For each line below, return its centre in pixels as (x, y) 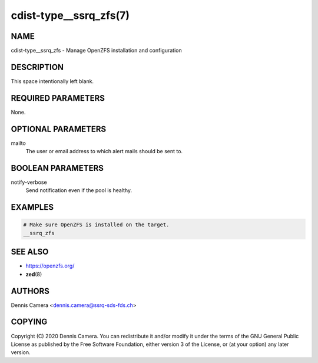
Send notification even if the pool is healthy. (79, 190)
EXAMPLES (32, 207)
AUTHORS (30, 291)
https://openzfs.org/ (50, 266)
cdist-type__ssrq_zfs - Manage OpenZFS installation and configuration (96, 51)
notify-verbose (29, 182)
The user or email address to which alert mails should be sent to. (104, 151)
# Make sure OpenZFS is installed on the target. (96, 225)
